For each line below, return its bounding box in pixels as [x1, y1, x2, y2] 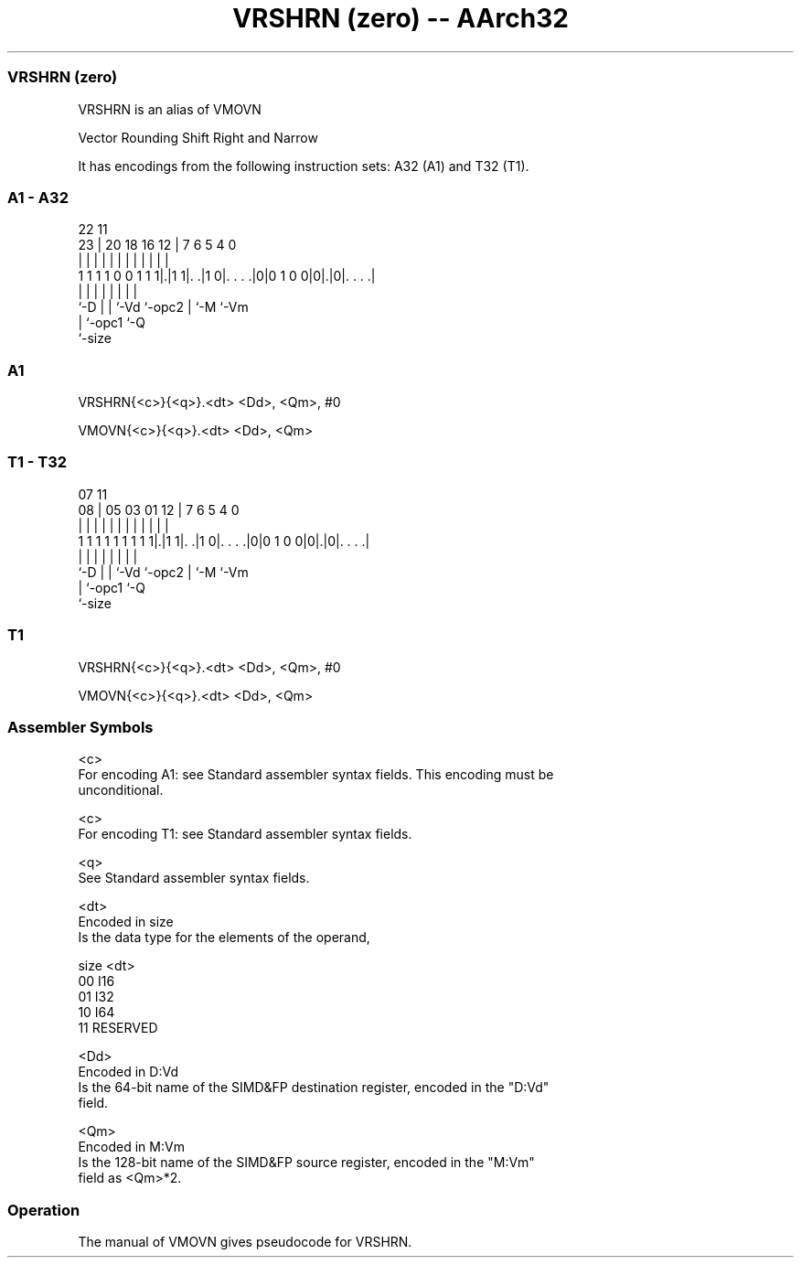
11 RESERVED [78, 1020, 158, 1036]
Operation [7, 1200, 80, 1219]
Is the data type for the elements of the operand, [78, 929, 370, 946]
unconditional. [78, 782, 164, 799]
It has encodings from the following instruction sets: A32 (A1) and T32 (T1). [78, 157, 529, 174]
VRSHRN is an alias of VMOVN [78, 101, 262, 117]
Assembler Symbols [7, 717, 154, 736]
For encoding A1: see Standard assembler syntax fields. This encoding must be [78, 767, 554, 783]
